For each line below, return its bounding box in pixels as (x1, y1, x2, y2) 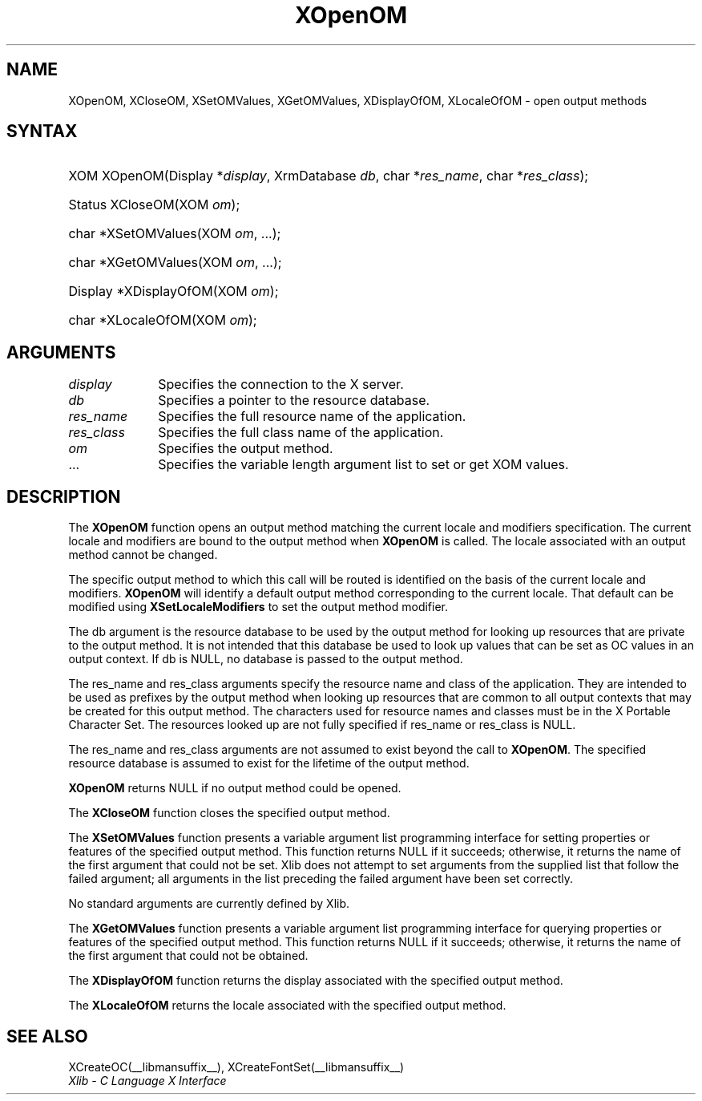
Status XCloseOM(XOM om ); (68, 196, 240, 213)
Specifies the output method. (158, 440, 333, 457)
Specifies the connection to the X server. (158, 376, 404, 393)
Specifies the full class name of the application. (158, 424, 444, 441)
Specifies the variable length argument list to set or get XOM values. (158, 456, 569, 473)
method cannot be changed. (68, 548, 218, 562)
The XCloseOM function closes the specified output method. (68, 806, 390, 820)
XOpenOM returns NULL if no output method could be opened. (68, 781, 401, 795)
